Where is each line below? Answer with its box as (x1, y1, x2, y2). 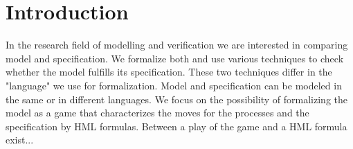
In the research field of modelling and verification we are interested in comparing (6, 37, 348, 52)
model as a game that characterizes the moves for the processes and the (6, 105, 309, 120)
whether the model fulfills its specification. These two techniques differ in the (6, 64, 332, 79)
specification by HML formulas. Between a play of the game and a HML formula (6, 119, 347, 133)
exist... (6, 132, 34, 147)
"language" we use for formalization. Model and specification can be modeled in (6, 78, 342, 92)
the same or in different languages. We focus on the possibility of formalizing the (6, 91, 348, 106)
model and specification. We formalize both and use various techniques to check (6, 51, 344, 65)
